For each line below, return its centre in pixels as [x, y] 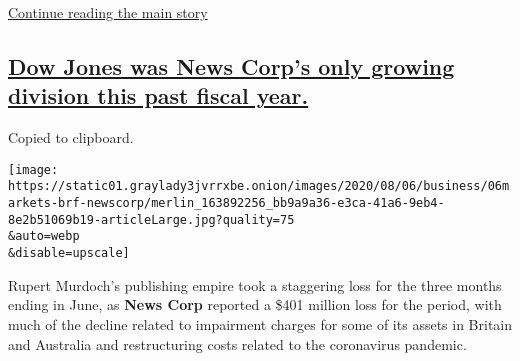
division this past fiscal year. [158, 95]
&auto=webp [44, 236]
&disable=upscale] [69, 253]
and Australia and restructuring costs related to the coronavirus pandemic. [237, 343]
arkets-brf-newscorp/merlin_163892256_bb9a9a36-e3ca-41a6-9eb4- [226, 203]
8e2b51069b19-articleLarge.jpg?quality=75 [151, 219]
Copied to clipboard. [71, 137]
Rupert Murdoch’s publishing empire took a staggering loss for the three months [255, 284]
